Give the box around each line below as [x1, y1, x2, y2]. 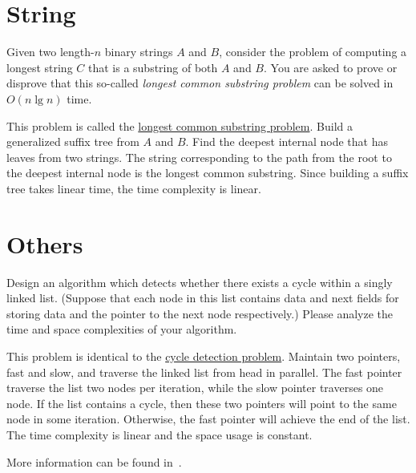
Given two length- [6, 43, 95, 60]
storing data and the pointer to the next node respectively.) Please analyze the [6, 305, 393, 321]
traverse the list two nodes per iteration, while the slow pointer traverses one [6, 379, 384, 396]
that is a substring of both [87, 59, 218, 75]
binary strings [104, 43, 173, 60]
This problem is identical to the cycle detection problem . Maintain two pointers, [6, 347, 401, 364]
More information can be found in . [6, 453, 182, 470]
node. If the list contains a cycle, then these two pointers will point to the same [6, 394, 397, 411]
